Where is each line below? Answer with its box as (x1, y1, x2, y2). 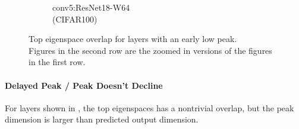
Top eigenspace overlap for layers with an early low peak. (29, 33, 237, 45)
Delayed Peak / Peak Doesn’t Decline (5, 79, 163, 91)
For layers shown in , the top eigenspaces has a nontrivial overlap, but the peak (5, 101, 294, 114)
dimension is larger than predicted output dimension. (5, 113, 199, 125)
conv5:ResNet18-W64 (52, 1, 130, 13)
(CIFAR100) (52, 12, 97, 25)
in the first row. (29, 56, 86, 68)
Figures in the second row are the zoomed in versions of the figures (29, 44, 272, 56)
